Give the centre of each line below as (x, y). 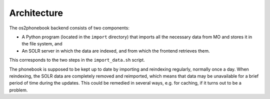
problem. (18, 90)
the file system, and (42, 44)
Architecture (36, 13)
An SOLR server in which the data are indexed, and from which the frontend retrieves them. (116, 51)
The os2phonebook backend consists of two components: (69, 28)
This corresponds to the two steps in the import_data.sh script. (77, 60)
